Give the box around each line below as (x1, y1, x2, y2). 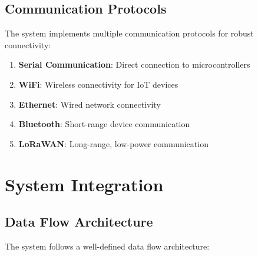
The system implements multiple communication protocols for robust (5, 27, 254, 39)
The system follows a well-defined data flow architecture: (5, 240, 210, 252)
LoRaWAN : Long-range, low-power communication (18, 137, 209, 149)
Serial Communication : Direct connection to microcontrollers (18, 58, 250, 71)
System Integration (5, 172, 164, 196)
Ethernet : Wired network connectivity (18, 98, 161, 110)
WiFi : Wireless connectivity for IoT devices (18, 78, 178, 90)
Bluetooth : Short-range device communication (18, 118, 190, 130)
